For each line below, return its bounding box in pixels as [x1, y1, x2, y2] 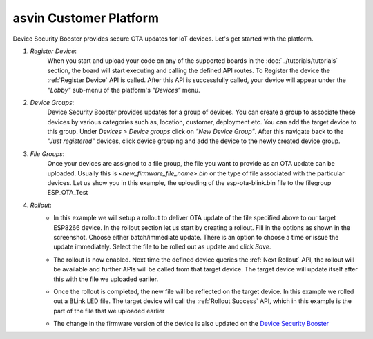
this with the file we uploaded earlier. [53, 275, 159, 283]
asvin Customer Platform [12, 10, 159, 26]
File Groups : [30, 149, 65, 158]
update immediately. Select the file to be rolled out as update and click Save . [53, 242, 271, 251]
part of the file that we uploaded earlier [53, 307, 165, 315]
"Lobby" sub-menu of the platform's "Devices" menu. [47, 86, 200, 94]
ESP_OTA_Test [47, 188, 88, 197]
